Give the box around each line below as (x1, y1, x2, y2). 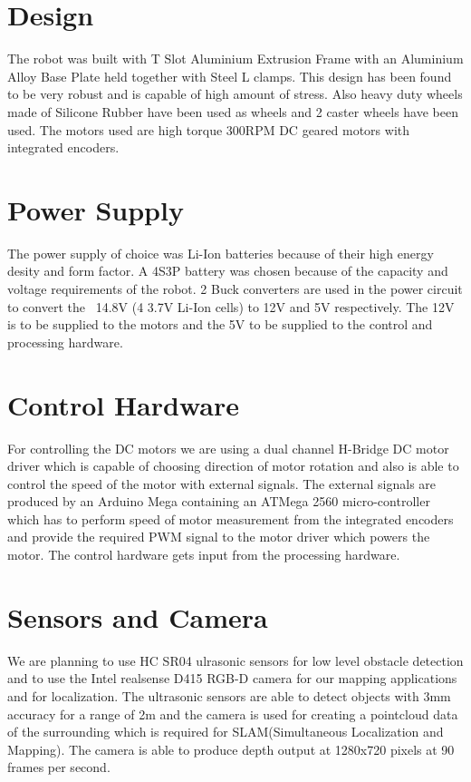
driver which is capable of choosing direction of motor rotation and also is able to (7, 456, 459, 475)
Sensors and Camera (7, 598, 268, 635)
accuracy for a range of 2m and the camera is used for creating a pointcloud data (7, 704, 458, 723)
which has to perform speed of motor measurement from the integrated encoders (7, 509, 454, 528)
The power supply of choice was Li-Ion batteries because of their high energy (7, 243, 434, 262)
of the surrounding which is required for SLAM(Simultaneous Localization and (7, 722, 444, 741)
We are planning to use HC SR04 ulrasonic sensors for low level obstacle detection (7, 650, 464, 670)
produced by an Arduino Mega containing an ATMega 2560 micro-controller (7, 492, 430, 511)
